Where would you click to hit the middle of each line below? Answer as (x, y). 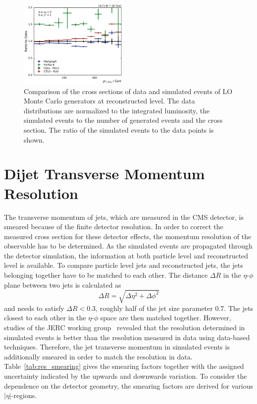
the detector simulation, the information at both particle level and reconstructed (126, 255)
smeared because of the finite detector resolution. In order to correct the (114, 227)
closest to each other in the (45, 318)
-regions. (24, 395)
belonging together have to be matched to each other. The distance (106, 275)
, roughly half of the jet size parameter (154, 308)
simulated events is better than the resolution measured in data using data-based (127, 337)
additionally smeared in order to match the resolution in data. (98, 356)
